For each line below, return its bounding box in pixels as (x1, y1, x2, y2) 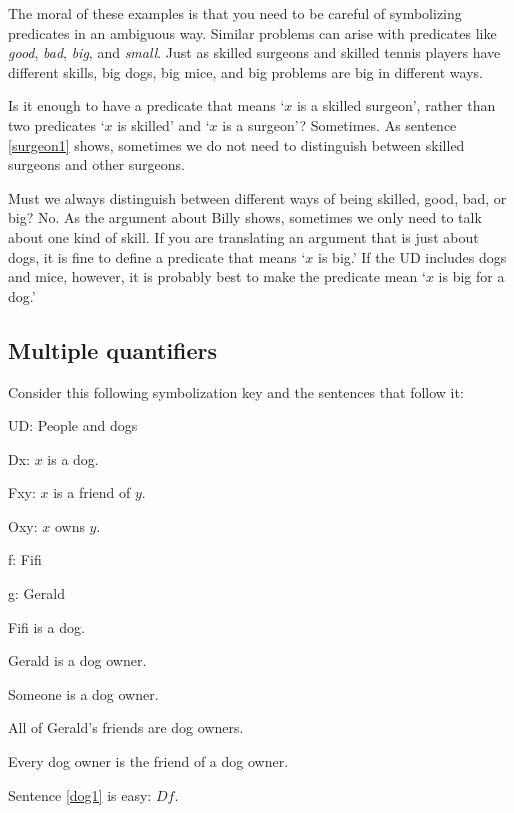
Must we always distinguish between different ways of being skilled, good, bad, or (8, 187, 507, 208)
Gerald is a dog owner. (8, 650, 147, 671)
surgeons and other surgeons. (8, 154, 185, 175)
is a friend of (53, 482, 131, 503)
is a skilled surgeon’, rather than (296, 95, 496, 116)
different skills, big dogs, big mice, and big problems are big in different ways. (8, 61, 483, 82)
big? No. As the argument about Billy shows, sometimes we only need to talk (8, 207, 482, 228)
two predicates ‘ (8, 114, 105, 135)
